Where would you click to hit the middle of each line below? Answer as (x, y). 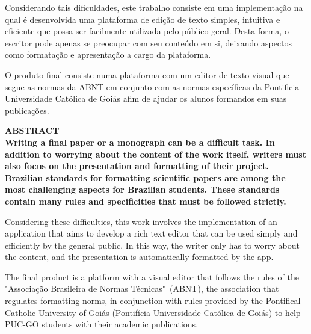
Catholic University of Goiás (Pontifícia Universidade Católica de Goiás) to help (153, 312)
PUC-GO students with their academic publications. (102, 324)
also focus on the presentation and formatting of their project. (137, 166)
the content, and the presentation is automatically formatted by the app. (139, 257)
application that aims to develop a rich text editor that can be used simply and (151, 233)
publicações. (27, 110)
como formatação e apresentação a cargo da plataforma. (108, 54)
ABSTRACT (32, 130)
